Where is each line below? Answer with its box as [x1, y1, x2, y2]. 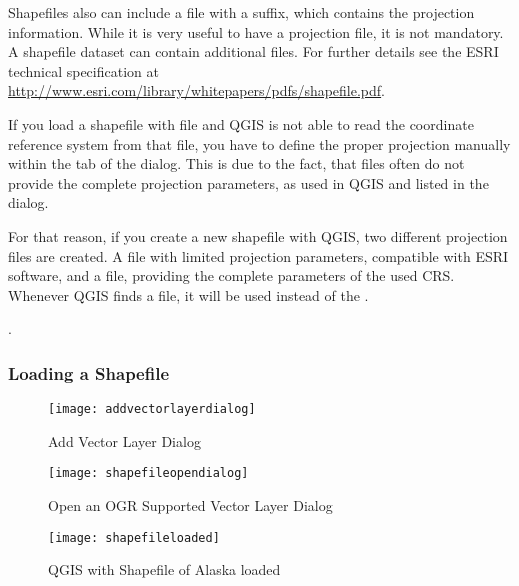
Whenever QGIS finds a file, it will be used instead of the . [8, 284, 369, 305]
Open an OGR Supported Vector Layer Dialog [48, 495, 333, 516]
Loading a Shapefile [8, 360, 170, 385]
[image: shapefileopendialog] [48, 466, 249, 481]
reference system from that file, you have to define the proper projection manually [8, 133, 511, 154]
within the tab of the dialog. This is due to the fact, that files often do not [8, 153, 465, 174]
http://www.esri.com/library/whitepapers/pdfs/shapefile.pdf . [8, 80, 386, 101]
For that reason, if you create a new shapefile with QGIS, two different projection [8, 225, 508, 246]
